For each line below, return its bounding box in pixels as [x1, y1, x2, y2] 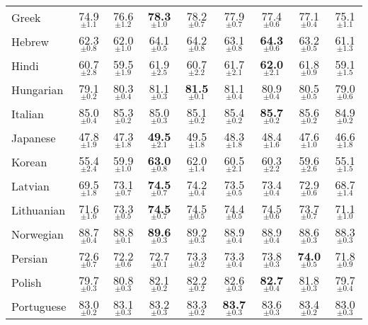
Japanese [11, 130, 56, 147]
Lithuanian [11, 201, 66, 218]
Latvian [11, 178, 50, 195]
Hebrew [11, 33, 49, 50]
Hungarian [11, 81, 64, 98]
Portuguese [11, 297, 67, 314]
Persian [11, 249, 48, 266]
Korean [11, 154, 47, 171]
